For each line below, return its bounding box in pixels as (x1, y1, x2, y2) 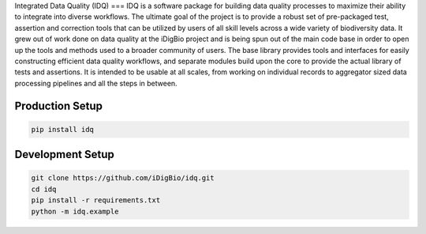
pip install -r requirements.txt (31, 196, 161, 205)
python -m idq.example (31, 206, 119, 216)
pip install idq (31, 125, 95, 134)
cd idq (31, 184, 57, 194)
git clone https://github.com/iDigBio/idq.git (31, 174, 215, 183)
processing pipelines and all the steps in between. (14, 78, 177, 88)
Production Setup (14, 99, 103, 112)
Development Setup (14, 148, 114, 161)
